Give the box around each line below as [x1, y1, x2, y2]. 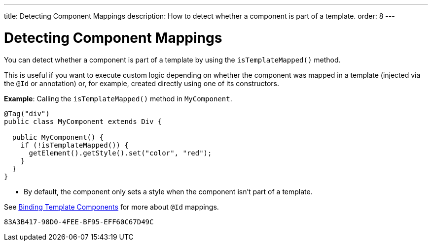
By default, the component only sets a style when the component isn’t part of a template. [24, 187, 313, 196]
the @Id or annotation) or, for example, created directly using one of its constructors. [4, 79, 279, 88]
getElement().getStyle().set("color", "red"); [29, 149, 212, 157]
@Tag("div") [4, 109, 50, 118]
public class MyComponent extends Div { [4, 117, 162, 125]
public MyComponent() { [12, 133, 104, 141]
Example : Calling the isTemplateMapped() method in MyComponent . [4, 94, 232, 103]
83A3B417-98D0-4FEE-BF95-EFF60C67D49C [4, 217, 154, 226]
